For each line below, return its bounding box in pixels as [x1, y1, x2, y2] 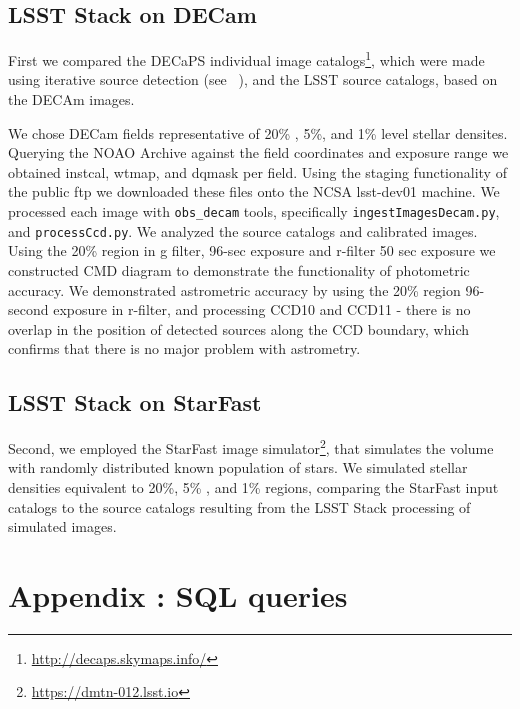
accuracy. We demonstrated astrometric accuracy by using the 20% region [8, 279, 461, 300]
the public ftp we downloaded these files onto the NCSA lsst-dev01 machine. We [8, 181, 500, 202]
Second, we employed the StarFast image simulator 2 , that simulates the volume [8, 435, 494, 458]
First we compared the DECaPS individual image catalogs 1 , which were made [8, 47, 485, 70]
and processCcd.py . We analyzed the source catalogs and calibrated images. [8, 220, 478, 241]
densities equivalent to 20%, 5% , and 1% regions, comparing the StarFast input [8, 476, 499, 497]
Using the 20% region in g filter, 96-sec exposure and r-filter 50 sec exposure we [8, 240, 496, 261]
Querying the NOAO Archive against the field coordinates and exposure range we [8, 142, 509, 163]
